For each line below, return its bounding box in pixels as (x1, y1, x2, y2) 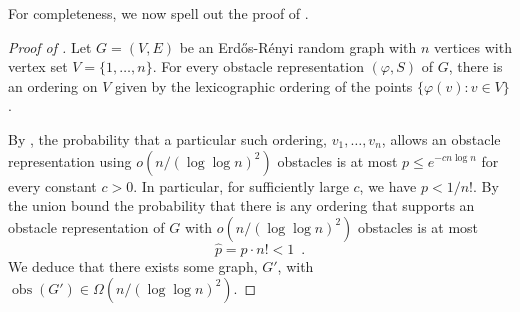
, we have (359, 175, 417, 196)
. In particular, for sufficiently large (133, 175, 349, 196)
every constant (8, 175, 97, 196)
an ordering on (8, 75, 98, 96)
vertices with (434, 36, 512, 57)
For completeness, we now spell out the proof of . (8, 3, 309, 23)
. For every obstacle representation (152, 56, 364, 77)
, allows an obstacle (381, 128, 501, 149)
